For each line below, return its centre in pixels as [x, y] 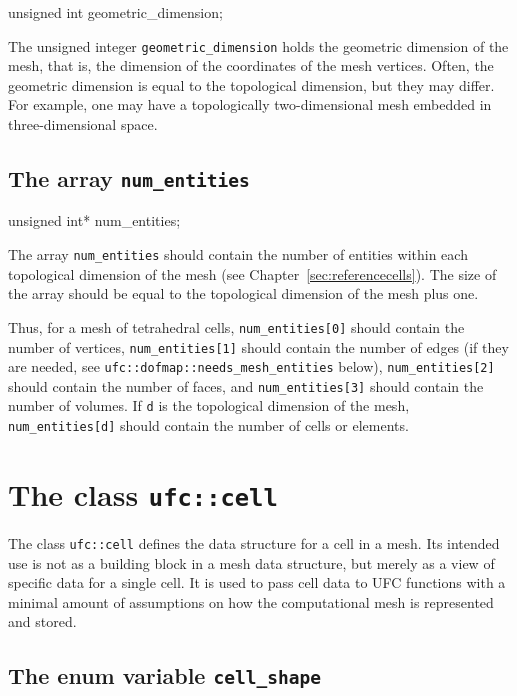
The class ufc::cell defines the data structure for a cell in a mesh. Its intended [254, 543]
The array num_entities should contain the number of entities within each [238, 254]
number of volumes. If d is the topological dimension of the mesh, [209, 405]
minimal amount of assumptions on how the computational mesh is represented [251, 601]
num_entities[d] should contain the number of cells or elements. [208, 425]
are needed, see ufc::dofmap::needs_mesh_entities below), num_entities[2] [251, 366]
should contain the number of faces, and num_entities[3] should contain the [246, 385]
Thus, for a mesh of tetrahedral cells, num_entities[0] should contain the [236, 326]
